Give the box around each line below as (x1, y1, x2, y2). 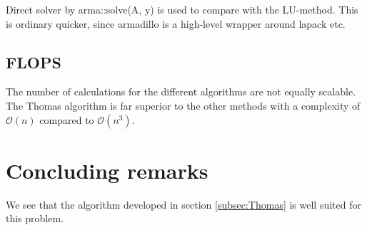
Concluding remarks (6, 155, 208, 184)
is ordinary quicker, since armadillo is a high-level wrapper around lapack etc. (6, 16, 346, 31)
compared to (39, 112, 94, 127)
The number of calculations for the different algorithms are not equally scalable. (6, 84, 356, 99)
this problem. (6, 211, 64, 226)
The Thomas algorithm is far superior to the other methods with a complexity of (6, 98, 361, 113)
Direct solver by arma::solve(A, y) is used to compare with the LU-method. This (6, 2, 358, 16)
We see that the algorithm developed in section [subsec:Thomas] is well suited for (6, 197, 361, 211)
